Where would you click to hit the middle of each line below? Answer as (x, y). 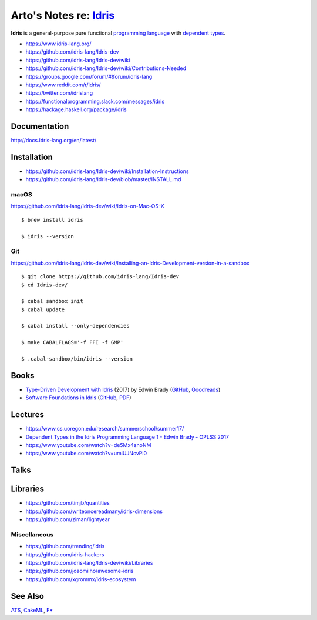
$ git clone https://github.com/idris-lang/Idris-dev (100, 277)
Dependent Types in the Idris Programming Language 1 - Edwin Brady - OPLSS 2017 (127, 437)
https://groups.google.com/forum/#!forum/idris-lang (89, 76)
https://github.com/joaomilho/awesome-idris (80, 571)
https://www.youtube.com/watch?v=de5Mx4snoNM (88, 445)
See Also (27, 596)
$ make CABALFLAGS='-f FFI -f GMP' (72, 342)
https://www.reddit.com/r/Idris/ (63, 85)
